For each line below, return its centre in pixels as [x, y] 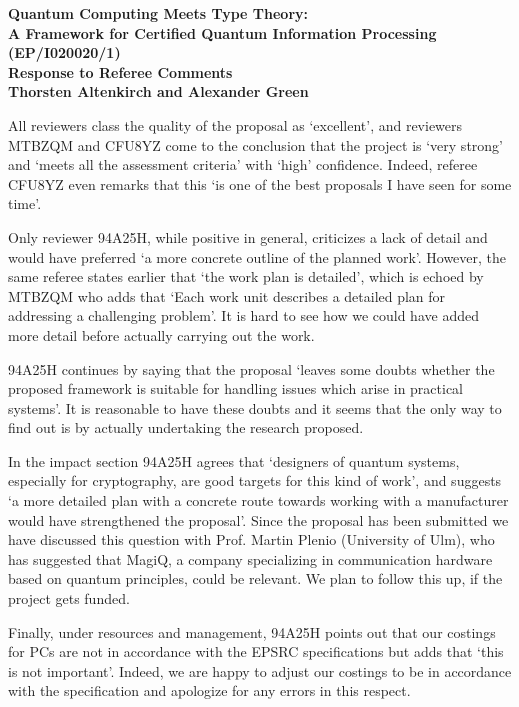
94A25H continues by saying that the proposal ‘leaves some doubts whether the [251, 368]
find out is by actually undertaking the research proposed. [186, 427]
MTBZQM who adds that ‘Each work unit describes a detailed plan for [227, 295]
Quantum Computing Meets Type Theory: [158, 13]
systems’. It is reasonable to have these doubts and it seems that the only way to [255, 407]
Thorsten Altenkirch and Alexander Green [158, 91]
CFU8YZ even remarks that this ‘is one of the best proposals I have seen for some [260, 183]
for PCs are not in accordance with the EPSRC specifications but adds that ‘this [256, 651]
